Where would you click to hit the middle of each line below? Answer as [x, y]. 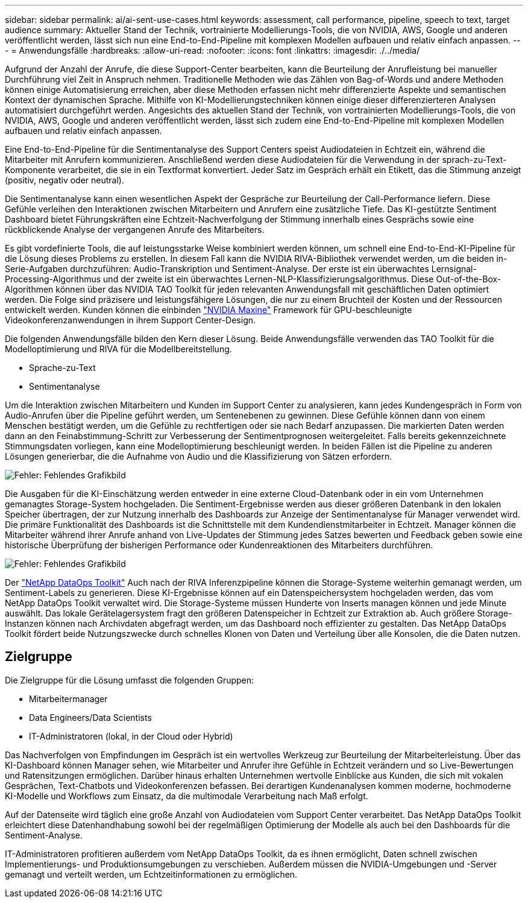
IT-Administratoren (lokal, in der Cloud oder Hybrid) [131, 736]
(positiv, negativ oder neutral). [64, 180]
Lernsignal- [454, 269]
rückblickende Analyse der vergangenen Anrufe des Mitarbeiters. [135, 230]
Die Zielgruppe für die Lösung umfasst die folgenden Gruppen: [130, 680]
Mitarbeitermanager [68, 699]
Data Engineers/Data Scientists [90, 717]
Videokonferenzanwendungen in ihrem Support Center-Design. [130, 320]
